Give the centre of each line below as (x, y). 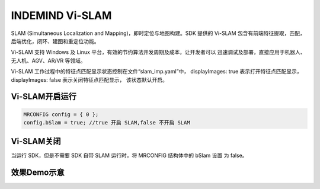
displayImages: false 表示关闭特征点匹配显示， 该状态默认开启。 (89, 79)
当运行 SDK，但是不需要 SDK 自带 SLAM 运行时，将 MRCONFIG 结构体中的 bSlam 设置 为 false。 (129, 156)
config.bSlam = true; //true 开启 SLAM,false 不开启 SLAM (107, 122)
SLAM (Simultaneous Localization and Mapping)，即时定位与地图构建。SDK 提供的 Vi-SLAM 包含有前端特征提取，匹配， (158, 33)
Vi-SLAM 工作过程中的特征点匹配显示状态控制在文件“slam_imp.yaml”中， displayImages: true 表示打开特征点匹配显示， (156, 72)
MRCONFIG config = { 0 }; (61, 114)
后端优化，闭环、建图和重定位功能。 (55, 41)
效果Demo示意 (38, 173)
